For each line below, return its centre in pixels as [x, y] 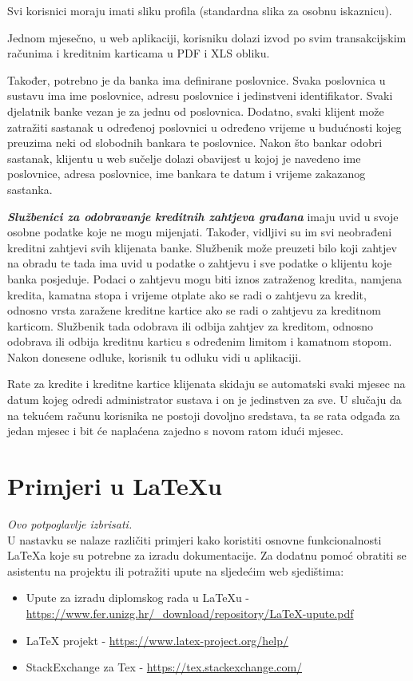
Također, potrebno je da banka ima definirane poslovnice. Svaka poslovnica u [197, 79]
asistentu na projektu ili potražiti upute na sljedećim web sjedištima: [176, 570]
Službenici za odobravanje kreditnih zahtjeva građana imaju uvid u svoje [203, 216]
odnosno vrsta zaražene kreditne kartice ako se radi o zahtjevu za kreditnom [194, 310]
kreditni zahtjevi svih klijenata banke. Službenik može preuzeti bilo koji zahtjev [202, 247]
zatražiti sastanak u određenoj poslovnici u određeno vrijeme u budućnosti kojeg [205, 127]
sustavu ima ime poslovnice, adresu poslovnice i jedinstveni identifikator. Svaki [200, 95]
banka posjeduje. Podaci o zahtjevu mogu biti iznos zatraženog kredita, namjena [205, 278]
